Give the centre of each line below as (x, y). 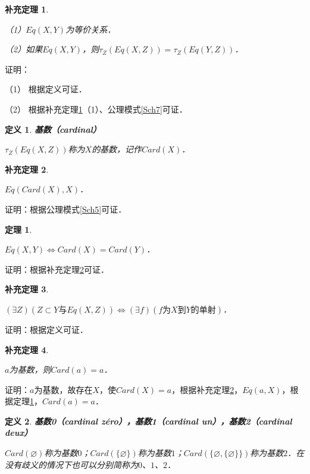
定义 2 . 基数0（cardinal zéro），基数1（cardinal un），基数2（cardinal (148, 421)
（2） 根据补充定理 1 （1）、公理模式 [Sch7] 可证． (96, 109)
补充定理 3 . (27, 289)
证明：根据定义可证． (46, 329)
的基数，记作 (117, 149)
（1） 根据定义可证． (46, 89)
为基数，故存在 (63, 389)
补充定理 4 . (27, 349)
